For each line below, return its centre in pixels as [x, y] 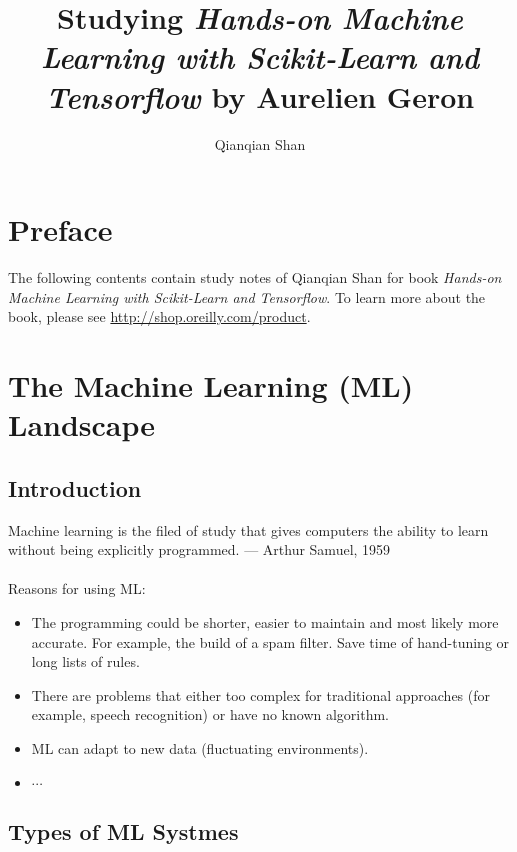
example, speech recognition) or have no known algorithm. [210, 714]
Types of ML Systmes [123, 830]
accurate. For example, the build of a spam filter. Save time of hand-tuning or [270, 641]
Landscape [82, 424]
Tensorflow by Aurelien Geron [260, 96]
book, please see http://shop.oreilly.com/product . [159, 316]
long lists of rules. [85, 661]
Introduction [75, 487]
